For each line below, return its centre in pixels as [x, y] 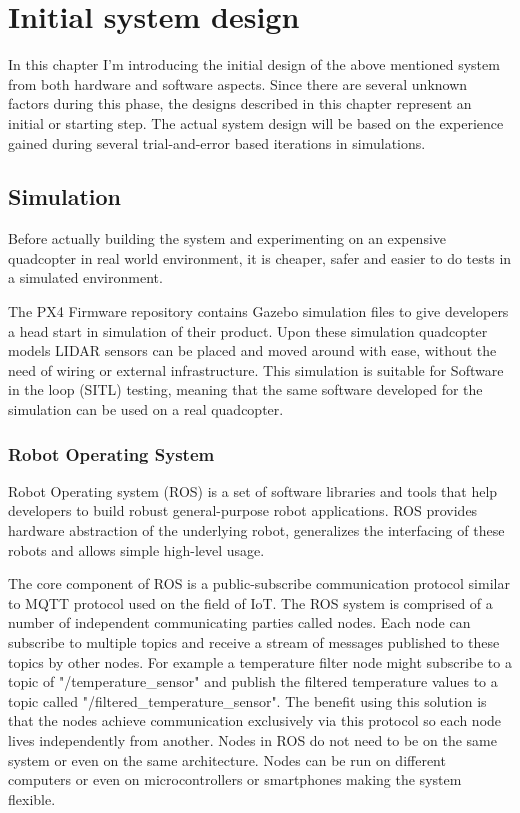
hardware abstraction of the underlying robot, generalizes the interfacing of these [256, 530]
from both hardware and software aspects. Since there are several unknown [238, 83]
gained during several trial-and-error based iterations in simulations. [217, 142]
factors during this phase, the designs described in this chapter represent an [240, 103]
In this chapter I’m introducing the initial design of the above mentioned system [254, 64]
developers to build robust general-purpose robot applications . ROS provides [243, 510]
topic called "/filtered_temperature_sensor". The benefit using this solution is [247, 700]
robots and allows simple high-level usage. [136, 549]
